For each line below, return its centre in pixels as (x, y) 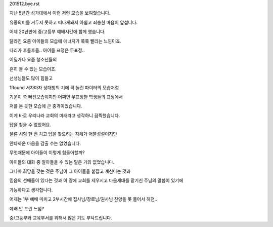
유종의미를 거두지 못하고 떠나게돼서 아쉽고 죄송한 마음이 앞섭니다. (74, 22)
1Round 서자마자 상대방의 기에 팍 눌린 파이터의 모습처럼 (64, 87)
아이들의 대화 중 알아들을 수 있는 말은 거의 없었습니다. (62, 162)
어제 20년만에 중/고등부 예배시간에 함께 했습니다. (57, 32)
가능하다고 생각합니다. (31, 190)
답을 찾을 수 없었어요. (30, 125)
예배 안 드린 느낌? (27, 208)
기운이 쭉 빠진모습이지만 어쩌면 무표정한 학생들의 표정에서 (66, 97)
